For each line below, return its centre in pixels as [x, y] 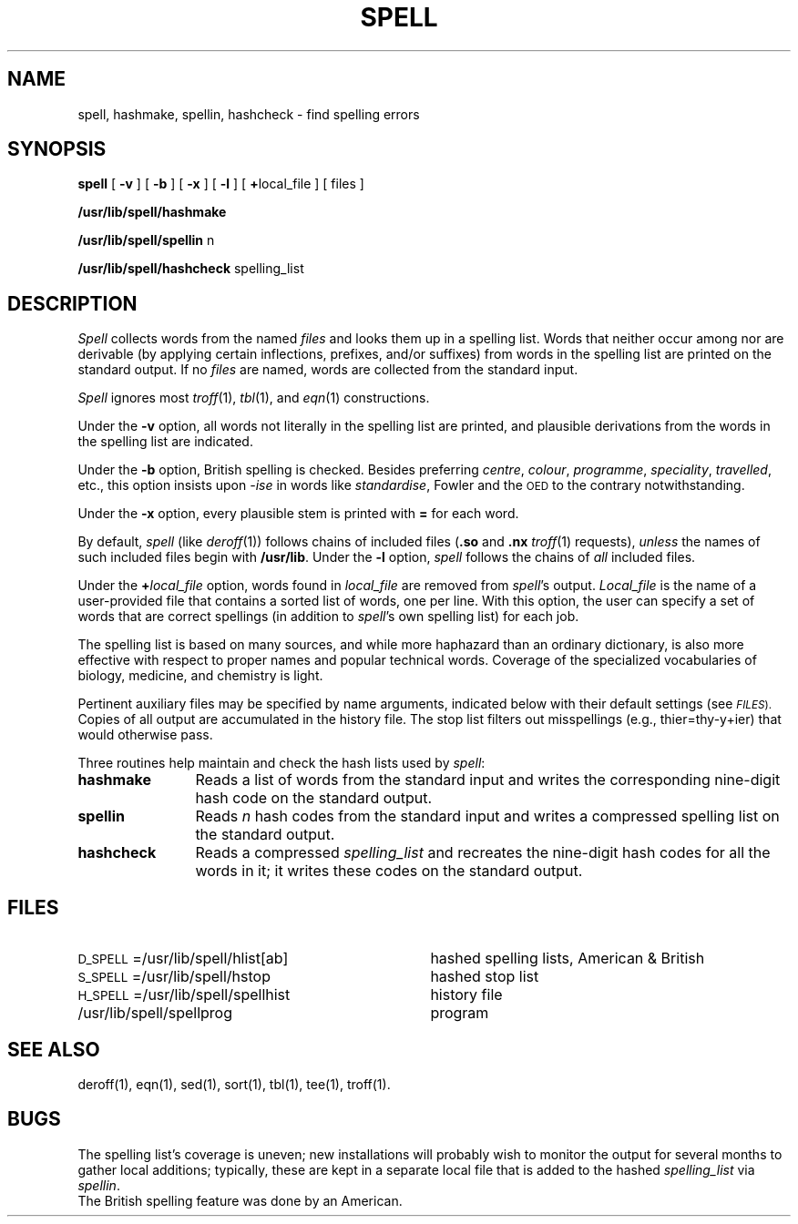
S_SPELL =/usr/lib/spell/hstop [174, 977]
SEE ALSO [54, 1049]
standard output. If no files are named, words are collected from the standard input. [328, 370]
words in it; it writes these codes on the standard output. [389, 871]
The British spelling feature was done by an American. [240, 1200]
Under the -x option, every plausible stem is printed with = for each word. [298, 514]
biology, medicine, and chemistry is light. [200, 676]
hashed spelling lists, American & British [568, 959]
